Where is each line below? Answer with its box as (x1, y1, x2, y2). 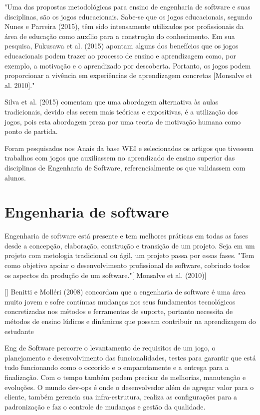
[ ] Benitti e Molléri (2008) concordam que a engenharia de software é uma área (4, 286, 246, 297)
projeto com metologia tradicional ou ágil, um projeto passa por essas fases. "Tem (4, 250, 255, 260)
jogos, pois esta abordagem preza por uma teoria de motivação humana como (4, 116, 241, 126)
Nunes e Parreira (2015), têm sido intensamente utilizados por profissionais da (4, 21, 244, 31)
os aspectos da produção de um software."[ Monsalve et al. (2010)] (4, 269, 207, 280)
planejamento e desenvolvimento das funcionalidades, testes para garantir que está (4, 352, 256, 362)
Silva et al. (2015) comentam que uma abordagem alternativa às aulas (4, 96, 219, 107)
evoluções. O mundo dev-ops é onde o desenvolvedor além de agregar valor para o (4, 381, 254, 392)
